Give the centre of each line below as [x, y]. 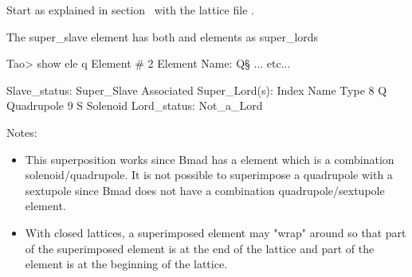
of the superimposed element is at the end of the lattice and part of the [200, 248]
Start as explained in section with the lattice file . [130, 10]
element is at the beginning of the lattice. [126, 264]
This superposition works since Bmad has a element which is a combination [210, 159]
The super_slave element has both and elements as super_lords [163, 36]
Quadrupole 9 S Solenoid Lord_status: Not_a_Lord [135, 105]
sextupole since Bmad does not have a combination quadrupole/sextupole [205, 190]
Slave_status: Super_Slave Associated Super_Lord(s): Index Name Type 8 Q [197, 90]
